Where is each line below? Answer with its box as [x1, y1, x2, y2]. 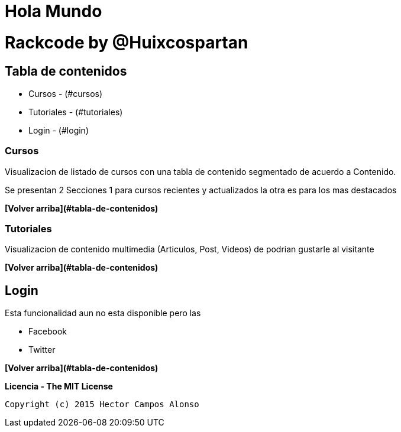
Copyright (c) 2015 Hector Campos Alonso [5, 399, 199, 410]
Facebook [28, 326, 67, 337]
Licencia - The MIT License [5, 381, 113, 392]
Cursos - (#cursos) [28, 88, 103, 99]
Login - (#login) [28, 125, 89, 135]
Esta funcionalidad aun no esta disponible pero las [5, 308, 201, 319]
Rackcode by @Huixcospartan [5, 32, 248, 53]
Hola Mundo [5, 1, 102, 21]
